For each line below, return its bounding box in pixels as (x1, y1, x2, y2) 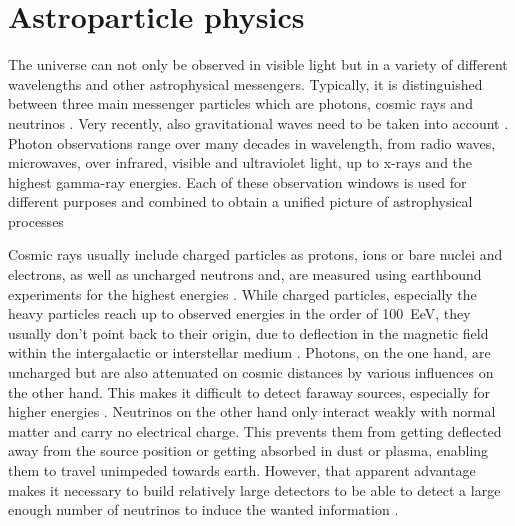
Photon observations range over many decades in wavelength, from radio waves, (8, 132, 496, 153)
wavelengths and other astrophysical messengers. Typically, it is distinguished (8, 73, 483, 94)
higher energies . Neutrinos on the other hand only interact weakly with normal (8, 401, 496, 422)
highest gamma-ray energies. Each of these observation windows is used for (8, 171, 467, 192)
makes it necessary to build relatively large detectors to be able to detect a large (8, 479, 501, 500)
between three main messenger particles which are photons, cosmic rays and (8, 93, 473, 114)
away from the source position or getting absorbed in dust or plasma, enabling (8, 440, 489, 461)
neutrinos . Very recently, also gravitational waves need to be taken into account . (8, 112, 509, 133)
